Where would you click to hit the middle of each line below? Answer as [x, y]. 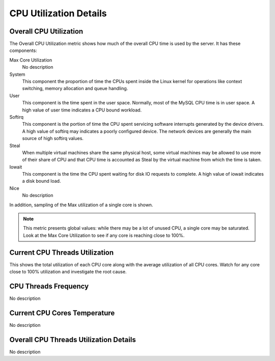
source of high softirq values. [53, 138]
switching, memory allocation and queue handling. [75, 89]
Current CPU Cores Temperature [62, 313]
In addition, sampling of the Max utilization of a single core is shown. [81, 205]
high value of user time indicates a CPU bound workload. [82, 110]
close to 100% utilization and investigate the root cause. [68, 272]
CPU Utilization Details [58, 13]
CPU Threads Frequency [49, 286]
